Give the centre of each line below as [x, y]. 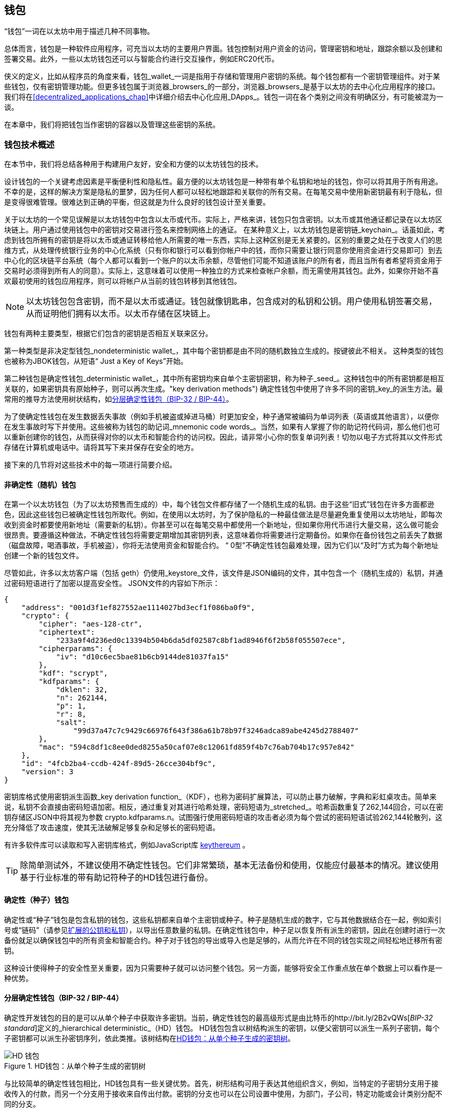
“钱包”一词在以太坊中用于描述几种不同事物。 [79, 31]
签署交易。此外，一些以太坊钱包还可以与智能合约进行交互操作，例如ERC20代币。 [142, 59]
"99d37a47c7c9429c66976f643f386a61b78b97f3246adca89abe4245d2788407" [216, 731]
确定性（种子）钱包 [36, 900]
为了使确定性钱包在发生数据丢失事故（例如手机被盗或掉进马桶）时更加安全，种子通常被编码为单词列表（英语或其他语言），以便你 [221, 417]
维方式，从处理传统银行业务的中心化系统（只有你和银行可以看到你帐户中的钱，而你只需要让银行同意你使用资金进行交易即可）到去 [223, 250]
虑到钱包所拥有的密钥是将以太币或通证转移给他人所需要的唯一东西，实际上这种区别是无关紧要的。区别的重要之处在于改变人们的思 [223, 240]
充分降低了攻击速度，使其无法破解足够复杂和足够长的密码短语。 [112, 828]
